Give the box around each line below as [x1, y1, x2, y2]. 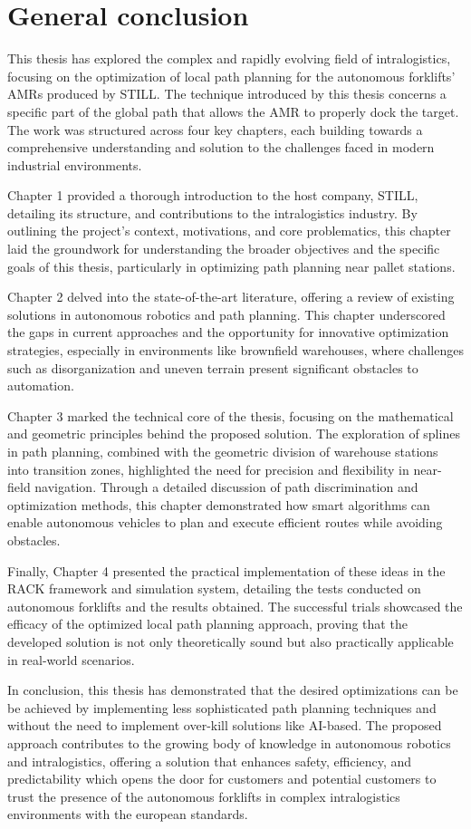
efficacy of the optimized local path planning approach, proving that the [7, 614, 408, 633]
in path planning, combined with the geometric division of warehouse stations [7, 442, 438, 460]
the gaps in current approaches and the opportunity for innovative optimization [7, 323, 449, 342]
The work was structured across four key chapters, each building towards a [7, 120, 423, 139]
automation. [7, 376, 74, 395]
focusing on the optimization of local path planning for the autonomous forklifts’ [7, 66, 456, 85]
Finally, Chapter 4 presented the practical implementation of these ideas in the [7, 561, 446, 580]
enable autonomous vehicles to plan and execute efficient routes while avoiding [7, 513, 443, 532]
